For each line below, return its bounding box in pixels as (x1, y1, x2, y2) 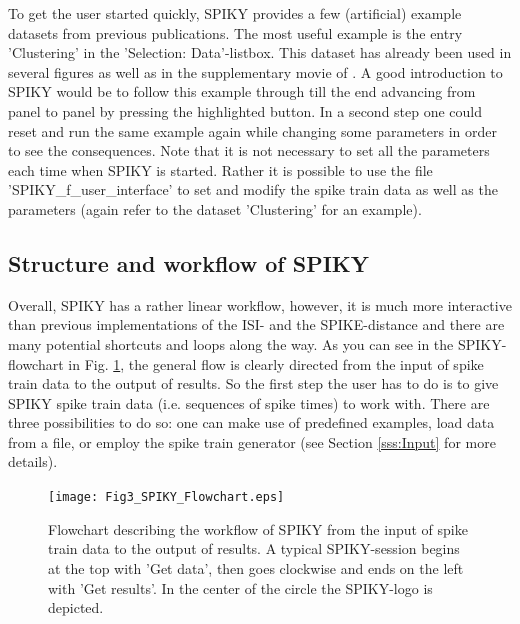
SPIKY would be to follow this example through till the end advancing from (8, 81, 476, 102)
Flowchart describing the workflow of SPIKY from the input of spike (48, 518, 468, 539)
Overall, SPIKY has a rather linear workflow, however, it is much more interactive (8, 294, 512, 315)
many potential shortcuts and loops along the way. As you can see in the (8, 333, 454, 354)
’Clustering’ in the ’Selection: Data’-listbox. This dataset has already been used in (8, 42, 512, 63)
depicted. (48, 597, 104, 618)
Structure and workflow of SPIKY (8, 247, 370, 278)
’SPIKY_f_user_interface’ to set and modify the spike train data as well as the (8, 179, 498, 200)
